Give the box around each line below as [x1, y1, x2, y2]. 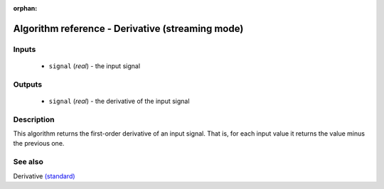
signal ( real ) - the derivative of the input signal [48, 97, 190, 105]
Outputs [13, 79, 43, 89]
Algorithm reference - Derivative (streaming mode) [13, 22, 244, 35]
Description [13, 114, 55, 124]
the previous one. [13, 139, 65, 148]
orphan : [13, 4, 38, 12]
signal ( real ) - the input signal [48, 61, 141, 70]
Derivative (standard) [13, 171, 75, 180]
